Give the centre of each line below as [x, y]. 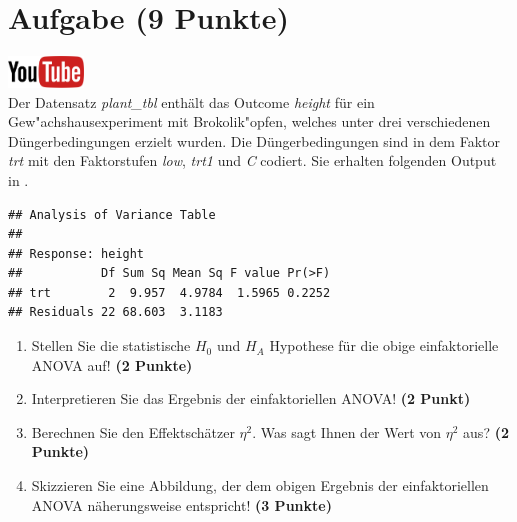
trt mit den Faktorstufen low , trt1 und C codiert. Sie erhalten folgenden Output [252, 160]
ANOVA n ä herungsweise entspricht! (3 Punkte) [181, 504]
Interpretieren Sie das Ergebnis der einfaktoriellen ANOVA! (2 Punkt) [251, 398]
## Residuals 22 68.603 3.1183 [115, 312]
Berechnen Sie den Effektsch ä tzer [133, 431]
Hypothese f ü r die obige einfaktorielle [384, 345]
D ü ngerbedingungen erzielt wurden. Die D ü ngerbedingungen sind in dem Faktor [254, 140]
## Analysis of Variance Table [112, 214]
